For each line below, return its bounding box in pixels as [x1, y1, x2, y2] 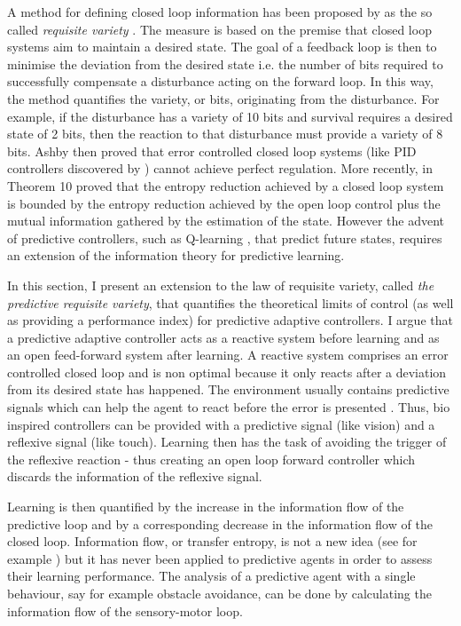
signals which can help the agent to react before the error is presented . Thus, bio [7, 398, 450, 416]
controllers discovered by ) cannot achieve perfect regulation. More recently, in [7, 159, 433, 178]
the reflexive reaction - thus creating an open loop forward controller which [7, 449, 416, 468]
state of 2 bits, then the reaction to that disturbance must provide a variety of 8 [7, 124, 443, 143]
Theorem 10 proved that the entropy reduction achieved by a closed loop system [7, 176, 444, 194]
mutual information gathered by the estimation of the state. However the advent [7, 211, 444, 230]
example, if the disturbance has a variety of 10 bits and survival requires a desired [7, 107, 453, 125]
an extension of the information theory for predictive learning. [7, 246, 345, 265]
